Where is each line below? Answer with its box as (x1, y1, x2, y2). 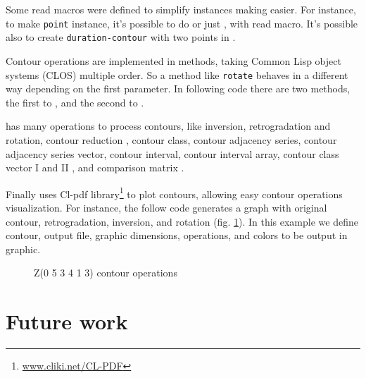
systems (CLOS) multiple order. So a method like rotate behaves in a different (6, 67, 348, 82)
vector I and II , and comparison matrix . (6, 160, 184, 175)
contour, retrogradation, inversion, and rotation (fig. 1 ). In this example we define (6, 214, 358, 228)
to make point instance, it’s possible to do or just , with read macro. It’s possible (6, 16, 358, 30)
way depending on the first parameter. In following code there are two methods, (6, 81, 351, 96)
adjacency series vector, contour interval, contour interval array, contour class (6, 146, 339, 161)
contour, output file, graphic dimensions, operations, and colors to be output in (6, 228, 348, 243)
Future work (6, 307, 128, 336)
